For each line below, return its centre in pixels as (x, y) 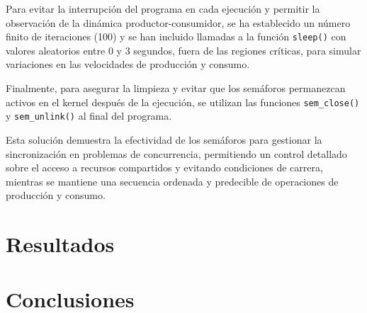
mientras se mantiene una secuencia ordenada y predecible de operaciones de (172, 181)
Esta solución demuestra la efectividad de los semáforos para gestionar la (164, 139)
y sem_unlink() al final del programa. (89, 116)
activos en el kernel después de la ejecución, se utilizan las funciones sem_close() (183, 102)
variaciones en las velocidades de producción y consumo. (128, 64)
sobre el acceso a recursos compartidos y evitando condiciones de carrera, (164, 167)
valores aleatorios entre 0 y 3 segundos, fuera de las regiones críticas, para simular (183, 50)
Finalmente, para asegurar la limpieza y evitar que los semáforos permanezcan (176, 88)
